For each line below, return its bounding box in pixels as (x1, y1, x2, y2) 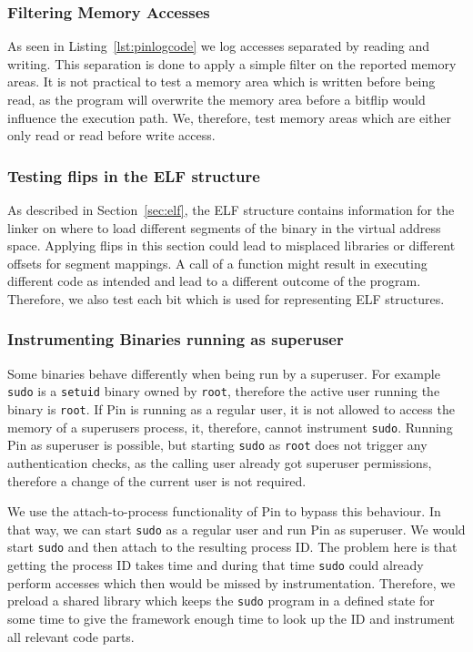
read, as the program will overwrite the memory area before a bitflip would (7, 90, 426, 108)
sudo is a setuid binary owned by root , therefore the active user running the (7, 382, 440, 401)
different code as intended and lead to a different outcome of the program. (7, 271, 421, 290)
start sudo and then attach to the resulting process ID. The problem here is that (7, 537, 458, 556)
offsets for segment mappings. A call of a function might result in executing (7, 253, 428, 272)
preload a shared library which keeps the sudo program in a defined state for (7, 591, 435, 610)
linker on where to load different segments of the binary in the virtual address (7, 218, 441, 237)
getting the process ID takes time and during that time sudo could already (7, 555, 424, 575)
